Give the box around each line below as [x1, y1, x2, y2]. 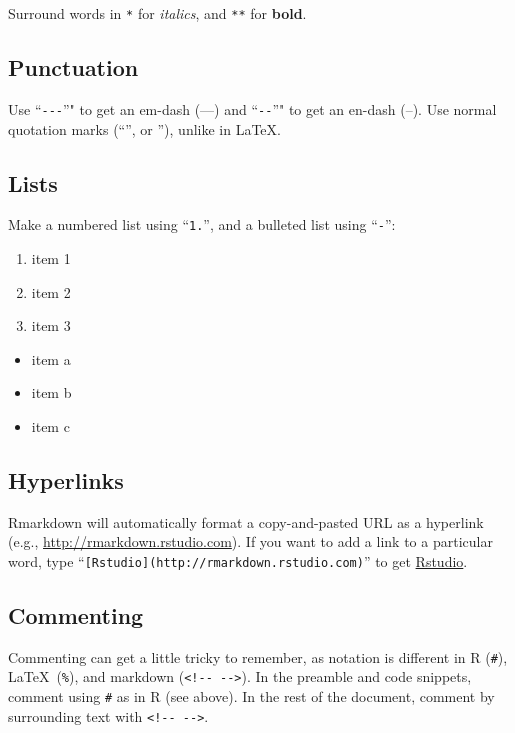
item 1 [31, 247, 71, 268]
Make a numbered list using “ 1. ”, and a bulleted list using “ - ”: [8, 214, 396, 235]
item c [31, 415, 70, 436]
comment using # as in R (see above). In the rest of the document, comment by [8, 686, 495, 707]
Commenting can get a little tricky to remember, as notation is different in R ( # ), [8, 646, 508, 667]
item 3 [31, 315, 71, 336]
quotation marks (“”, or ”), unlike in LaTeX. [8, 118, 281, 139]
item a [31, 348, 71, 369]
